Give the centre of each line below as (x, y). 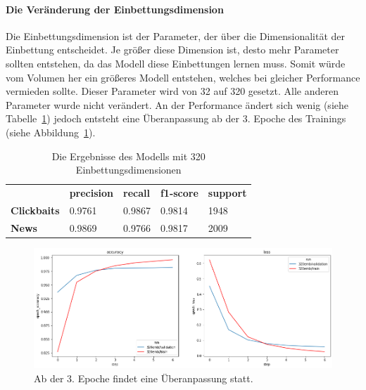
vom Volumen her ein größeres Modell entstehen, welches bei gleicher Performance (183, 77)
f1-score (179, 192)
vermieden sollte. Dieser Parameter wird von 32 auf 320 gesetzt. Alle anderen (172, 91)
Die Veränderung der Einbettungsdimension (115, 9)
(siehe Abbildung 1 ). (51, 132)
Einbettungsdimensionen (128, 170)
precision (91, 192)
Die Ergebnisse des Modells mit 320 (128, 156)
